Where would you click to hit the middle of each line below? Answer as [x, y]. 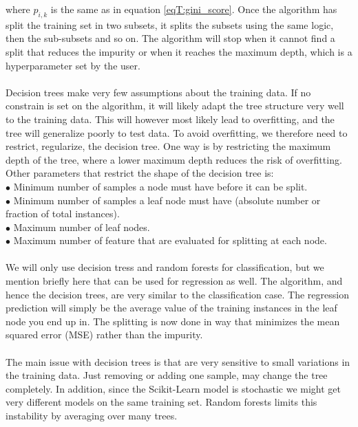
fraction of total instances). [63, 213]
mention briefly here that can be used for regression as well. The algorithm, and [174, 281]
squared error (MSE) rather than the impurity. [104, 335]
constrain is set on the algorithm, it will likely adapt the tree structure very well [175, 106]
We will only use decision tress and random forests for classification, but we [165, 267]
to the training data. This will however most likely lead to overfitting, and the [170, 119]
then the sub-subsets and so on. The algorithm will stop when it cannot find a [170, 38]
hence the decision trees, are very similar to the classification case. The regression [177, 294]
